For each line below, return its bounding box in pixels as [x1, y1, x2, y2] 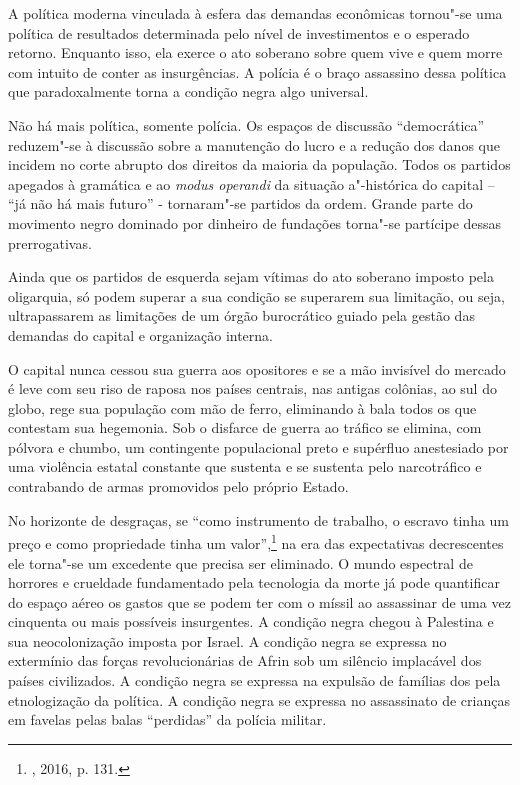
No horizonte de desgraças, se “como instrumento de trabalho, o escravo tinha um [8, 509, 510, 530]
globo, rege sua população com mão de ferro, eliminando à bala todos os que [8, 397, 477, 418]
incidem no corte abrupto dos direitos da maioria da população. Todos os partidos [8, 154, 511, 175]
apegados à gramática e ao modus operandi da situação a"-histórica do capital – [8, 173, 495, 194]
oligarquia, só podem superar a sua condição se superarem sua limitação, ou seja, [8, 285, 505, 306]
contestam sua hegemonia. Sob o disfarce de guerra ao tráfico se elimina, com [8, 417, 482, 438]
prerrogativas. [8, 232, 92, 253]
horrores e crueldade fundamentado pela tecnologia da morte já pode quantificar [8, 572, 500, 593]
